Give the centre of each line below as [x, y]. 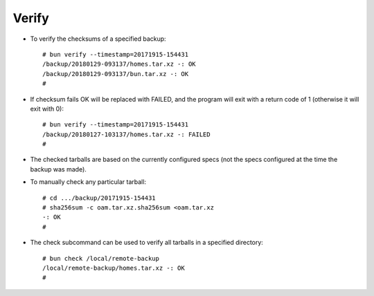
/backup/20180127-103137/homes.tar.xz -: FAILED [126, 134]
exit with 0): [47, 109]
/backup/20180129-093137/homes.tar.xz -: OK [119, 64]
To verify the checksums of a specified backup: [98, 39]
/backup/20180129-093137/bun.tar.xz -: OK [116, 74]
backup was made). [58, 169]
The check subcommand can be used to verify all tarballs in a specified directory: [146, 243]
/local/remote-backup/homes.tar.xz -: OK [114, 268]
